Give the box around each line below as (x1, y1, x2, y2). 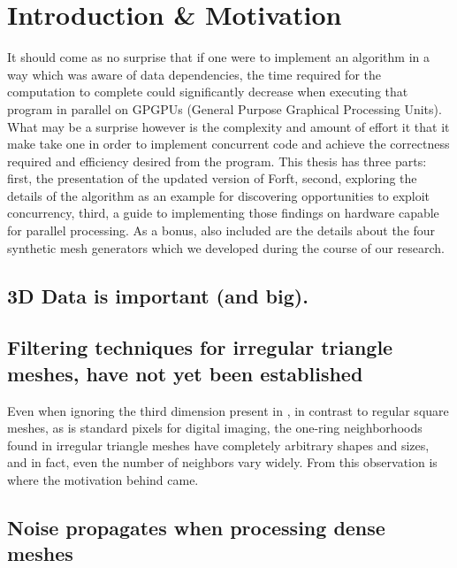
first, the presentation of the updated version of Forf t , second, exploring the (7, 169, 417, 188)
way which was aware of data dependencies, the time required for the (7, 65, 381, 83)
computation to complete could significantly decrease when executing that (7, 82, 408, 101)
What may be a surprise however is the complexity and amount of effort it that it (7, 117, 450, 135)
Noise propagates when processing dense (7, 513, 385, 541)
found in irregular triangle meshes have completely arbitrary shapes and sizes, (7, 435, 430, 454)
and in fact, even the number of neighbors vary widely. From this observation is (7, 453, 438, 472)
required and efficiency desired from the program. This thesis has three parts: (7, 151, 427, 170)
